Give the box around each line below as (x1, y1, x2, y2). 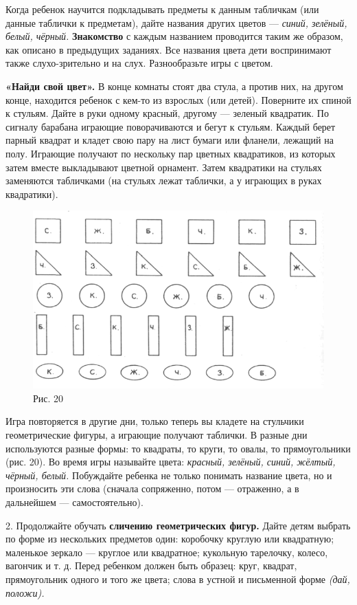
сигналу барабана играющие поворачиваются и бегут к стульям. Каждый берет (5, 119, 336, 133)
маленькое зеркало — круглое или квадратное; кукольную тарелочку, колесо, (5, 544, 328, 559)
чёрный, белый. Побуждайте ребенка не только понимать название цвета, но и (5, 467, 332, 482)
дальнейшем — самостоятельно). (5, 494, 143, 509)
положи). (5, 585, 45, 599)
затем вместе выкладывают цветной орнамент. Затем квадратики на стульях (5, 159, 322, 174)
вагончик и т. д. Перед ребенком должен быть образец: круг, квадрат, (5, 558, 297, 573)
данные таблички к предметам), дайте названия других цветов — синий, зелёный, (5, 15, 347, 30)
